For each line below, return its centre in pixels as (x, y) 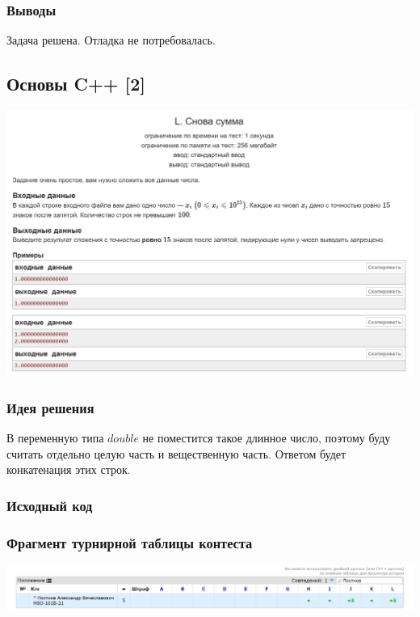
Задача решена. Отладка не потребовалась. (111, 40)
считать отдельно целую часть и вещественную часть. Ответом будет (176, 453)
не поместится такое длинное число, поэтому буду (267, 438)
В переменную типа (55, 438)
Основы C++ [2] (76, 84)
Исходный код (50, 505)
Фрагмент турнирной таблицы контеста (130, 542)
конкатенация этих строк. (69, 469)
